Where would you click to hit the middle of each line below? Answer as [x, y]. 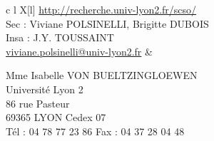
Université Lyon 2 [45, 89]
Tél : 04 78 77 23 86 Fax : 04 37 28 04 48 [95, 131]
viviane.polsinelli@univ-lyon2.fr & [79, 51]
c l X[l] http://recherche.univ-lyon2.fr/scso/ [101, 9]
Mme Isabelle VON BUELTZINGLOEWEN [102, 75]
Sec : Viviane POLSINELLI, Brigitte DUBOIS [107, 23]
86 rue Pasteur [38, 103]
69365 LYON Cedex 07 [56, 117]
